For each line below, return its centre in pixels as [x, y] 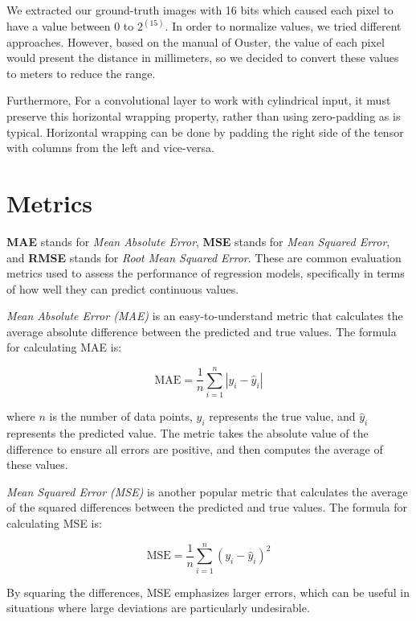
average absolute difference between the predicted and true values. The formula [202, 331]
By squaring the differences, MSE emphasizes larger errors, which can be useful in [208, 592]
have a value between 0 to [70, 26]
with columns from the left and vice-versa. [110, 148]
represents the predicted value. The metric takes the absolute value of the [188, 432]
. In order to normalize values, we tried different [283, 26]
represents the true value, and [282, 416]
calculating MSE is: [54, 522]
